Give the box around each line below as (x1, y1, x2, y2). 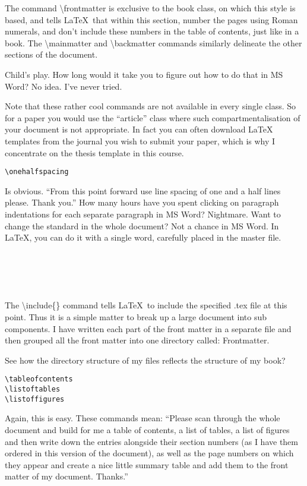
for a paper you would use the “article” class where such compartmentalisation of (5, 111, 300, 124)
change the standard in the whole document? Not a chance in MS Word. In (5, 219, 279, 232)
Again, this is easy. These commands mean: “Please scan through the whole (5, 412, 280, 424)
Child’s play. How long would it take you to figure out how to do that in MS (5, 68, 283, 80)
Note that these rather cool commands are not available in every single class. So (5, 100, 296, 112)
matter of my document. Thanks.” (5, 470, 128, 482)
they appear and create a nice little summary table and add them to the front (5, 458, 289, 471)
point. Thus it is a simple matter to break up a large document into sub (5, 310, 267, 323)
